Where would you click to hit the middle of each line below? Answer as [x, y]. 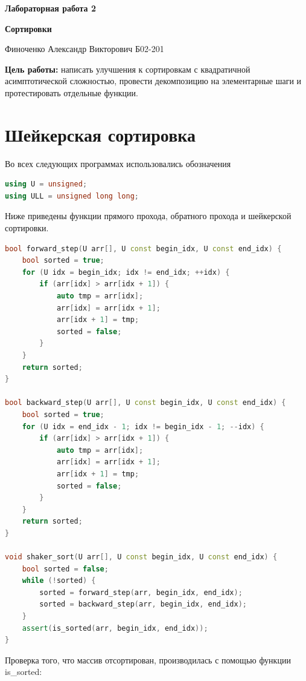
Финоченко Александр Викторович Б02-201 [84, 49]
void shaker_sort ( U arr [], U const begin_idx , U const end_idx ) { [141, 557]
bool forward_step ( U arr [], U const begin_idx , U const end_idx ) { [143, 248]
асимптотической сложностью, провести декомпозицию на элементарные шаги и [153, 81]
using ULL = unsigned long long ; [72, 196]
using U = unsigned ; [46, 184]
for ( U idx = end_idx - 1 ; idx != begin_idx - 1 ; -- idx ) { [143, 426]
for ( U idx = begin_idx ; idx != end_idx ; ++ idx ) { [126, 272]
